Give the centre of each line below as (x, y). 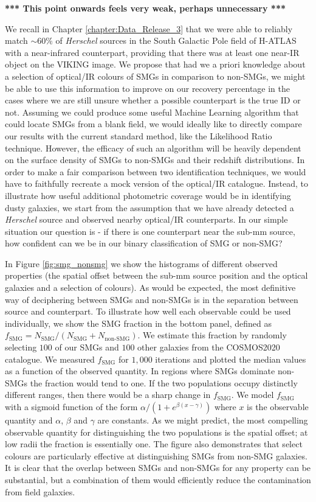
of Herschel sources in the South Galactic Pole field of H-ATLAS (176, 40)
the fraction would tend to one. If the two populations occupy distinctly (164, 382)
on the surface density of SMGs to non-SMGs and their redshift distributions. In (155, 160)
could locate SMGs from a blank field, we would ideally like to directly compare (153, 124)
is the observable (278, 406)
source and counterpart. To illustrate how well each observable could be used (148, 311)
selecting (21, 347)
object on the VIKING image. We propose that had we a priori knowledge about (155, 64)
